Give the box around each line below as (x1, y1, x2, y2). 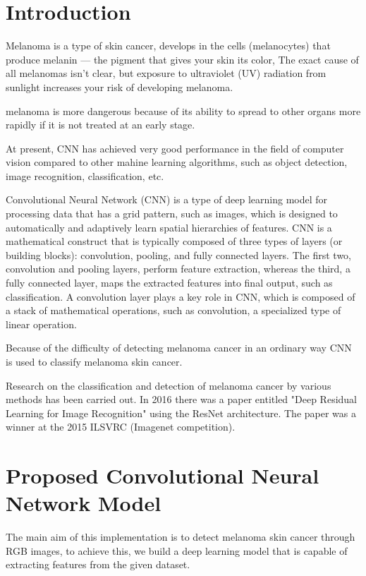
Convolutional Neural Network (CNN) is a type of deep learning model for (6, 192, 328, 207)
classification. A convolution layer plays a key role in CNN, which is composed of (6, 289, 355, 304)
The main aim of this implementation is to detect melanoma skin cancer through (6, 529, 355, 544)
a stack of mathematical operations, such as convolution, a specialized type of (6, 303, 341, 318)
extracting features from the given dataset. (6, 557, 190, 572)
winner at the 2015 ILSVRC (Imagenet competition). (6, 419, 236, 434)
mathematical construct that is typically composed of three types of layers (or (6, 234, 343, 248)
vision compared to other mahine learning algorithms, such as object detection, (6, 155, 348, 169)
